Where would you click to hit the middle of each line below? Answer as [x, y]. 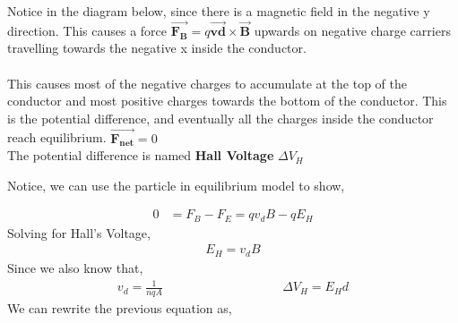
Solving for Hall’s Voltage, [79, 232]
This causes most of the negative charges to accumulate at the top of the [207, 83]
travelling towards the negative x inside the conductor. [157, 48]
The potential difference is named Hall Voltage [141, 155]
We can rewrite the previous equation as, [120, 307]
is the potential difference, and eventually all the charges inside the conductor [220, 118]
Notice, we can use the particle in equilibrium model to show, [176, 185]
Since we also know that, [75, 267]
